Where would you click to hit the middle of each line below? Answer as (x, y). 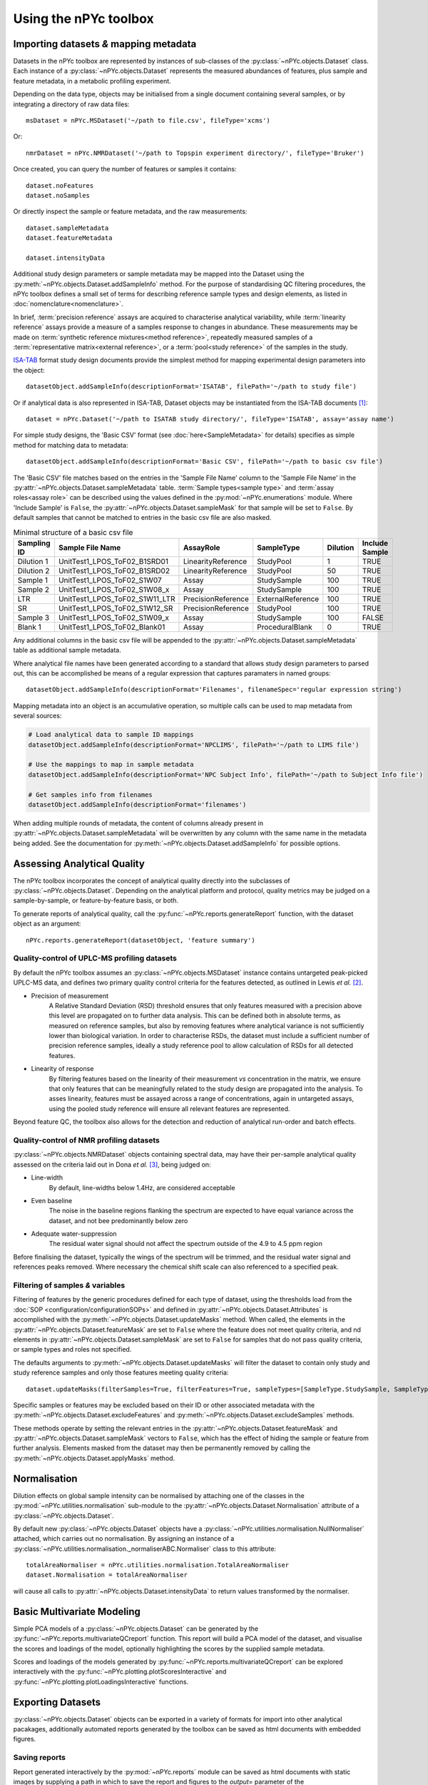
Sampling (34, 543)
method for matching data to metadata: (71, 445)
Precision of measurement (70, 995)
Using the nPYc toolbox (84, 19)
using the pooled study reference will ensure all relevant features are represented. (169, 1108)
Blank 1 (30, 627)
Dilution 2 (34, 570)
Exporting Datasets (57, 1702)
